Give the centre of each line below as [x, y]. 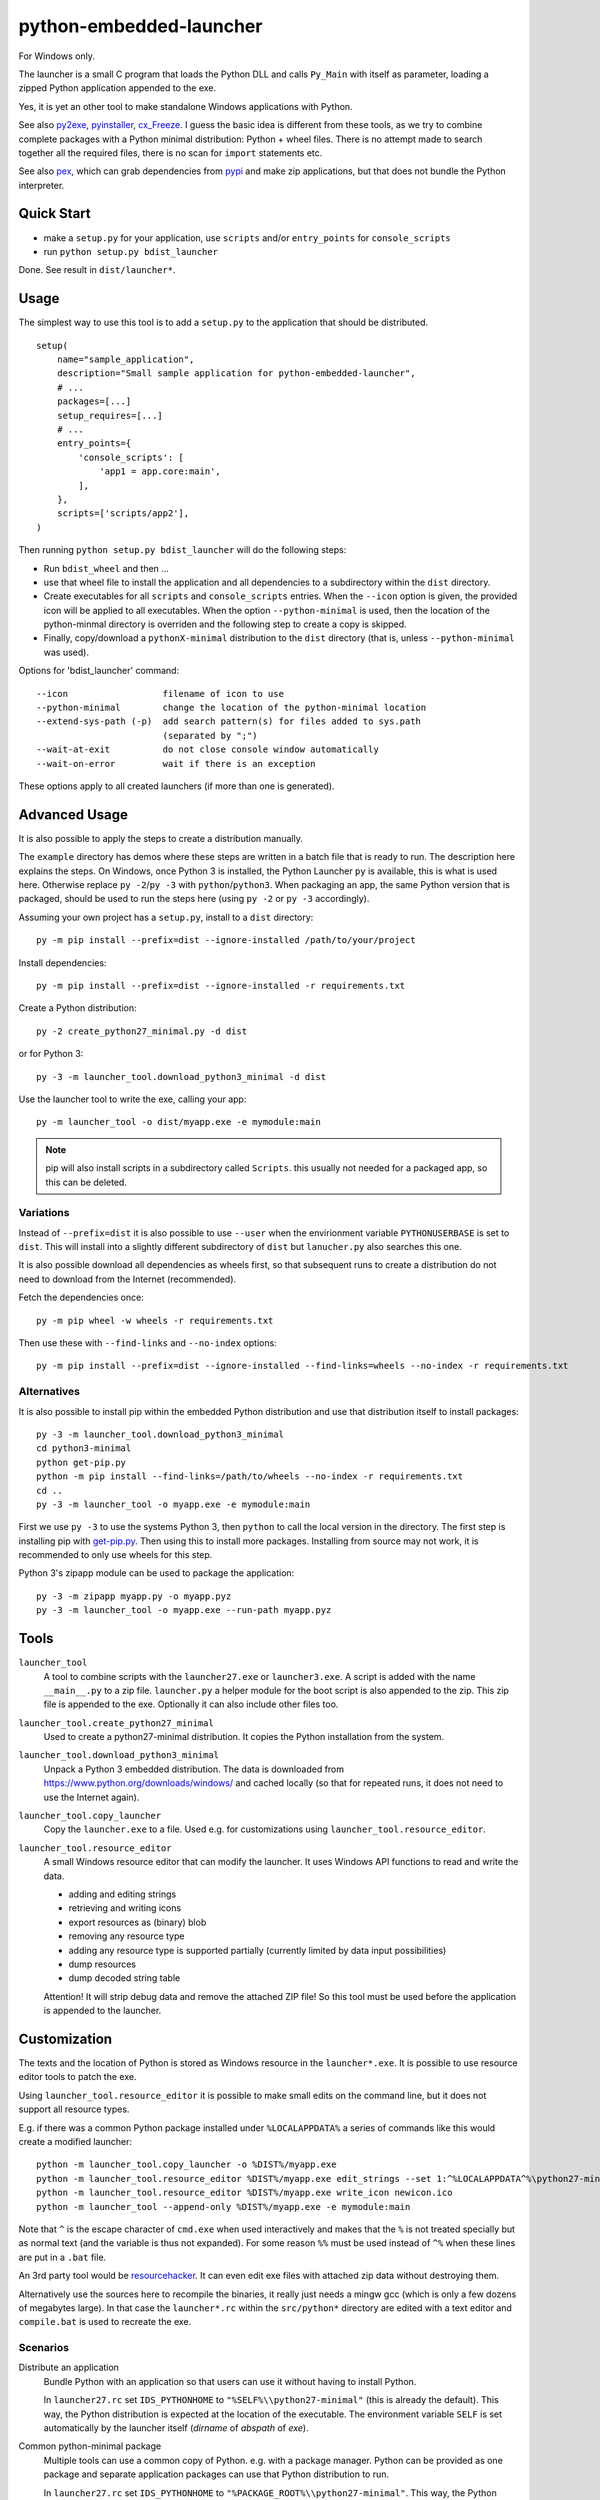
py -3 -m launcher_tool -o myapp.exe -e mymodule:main [173, 1504]
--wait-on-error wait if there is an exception [176, 763]
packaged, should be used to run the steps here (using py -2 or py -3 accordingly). [194, 899]
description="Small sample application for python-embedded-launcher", [236, 373]
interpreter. [41, 185]
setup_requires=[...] [110, 415]
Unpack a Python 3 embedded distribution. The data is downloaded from [194, 1769]
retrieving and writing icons [125, 1908]
